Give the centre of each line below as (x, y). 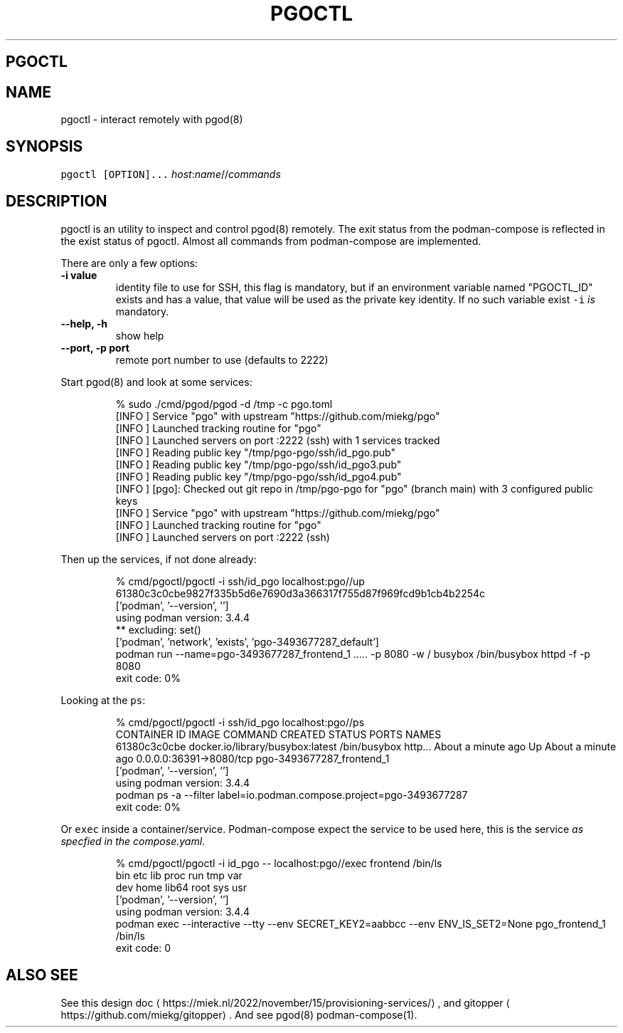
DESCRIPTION (57, 201)
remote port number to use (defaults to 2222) (222, 360)
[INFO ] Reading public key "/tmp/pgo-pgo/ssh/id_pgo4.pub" (259, 476)
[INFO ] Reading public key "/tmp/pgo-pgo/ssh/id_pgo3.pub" (259, 464)
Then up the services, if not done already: (159, 559)
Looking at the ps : (103, 700)
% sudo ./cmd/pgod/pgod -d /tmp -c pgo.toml (224, 404)
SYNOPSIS (44, 147)
